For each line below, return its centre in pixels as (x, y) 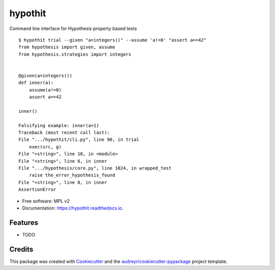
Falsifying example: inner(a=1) (59, 125)
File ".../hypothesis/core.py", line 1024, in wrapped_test (95, 168)
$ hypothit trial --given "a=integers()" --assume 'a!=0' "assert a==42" (113, 40)
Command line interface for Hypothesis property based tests (73, 28)
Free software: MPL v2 (46, 201)
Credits (21, 249)
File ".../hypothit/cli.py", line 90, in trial (79, 140)
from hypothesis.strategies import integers (75, 54)
